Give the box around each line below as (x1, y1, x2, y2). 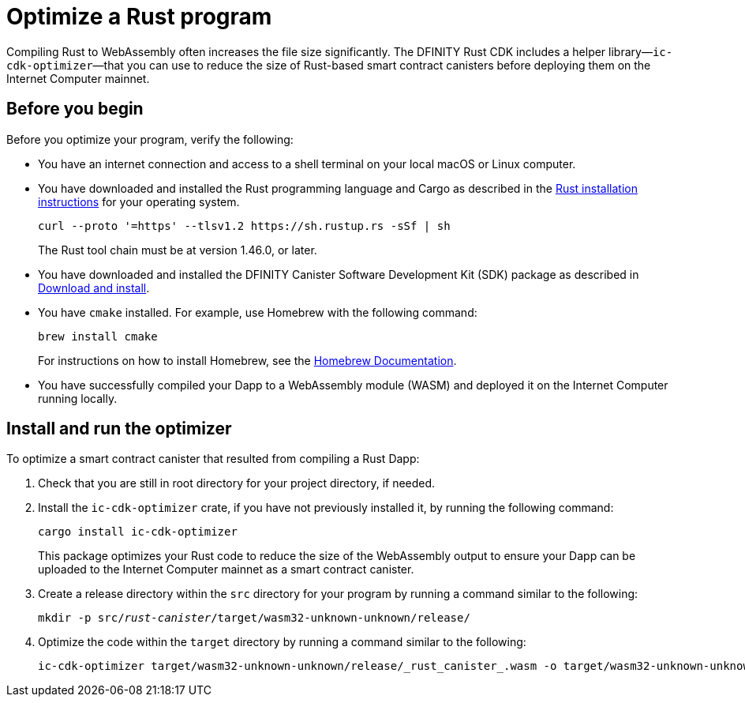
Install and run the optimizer (6, 419, 232, 439)
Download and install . (38, 280, 150, 295)
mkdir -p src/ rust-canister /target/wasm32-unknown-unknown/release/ (38, 611, 470, 625)
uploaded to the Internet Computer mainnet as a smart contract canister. (38, 562, 414, 577)
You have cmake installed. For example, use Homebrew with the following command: (38, 305, 477, 319)
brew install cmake (38, 329, 158, 343)
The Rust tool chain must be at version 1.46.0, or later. (38, 242, 317, 257)
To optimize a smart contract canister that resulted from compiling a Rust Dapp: (6, 452, 420, 466)
